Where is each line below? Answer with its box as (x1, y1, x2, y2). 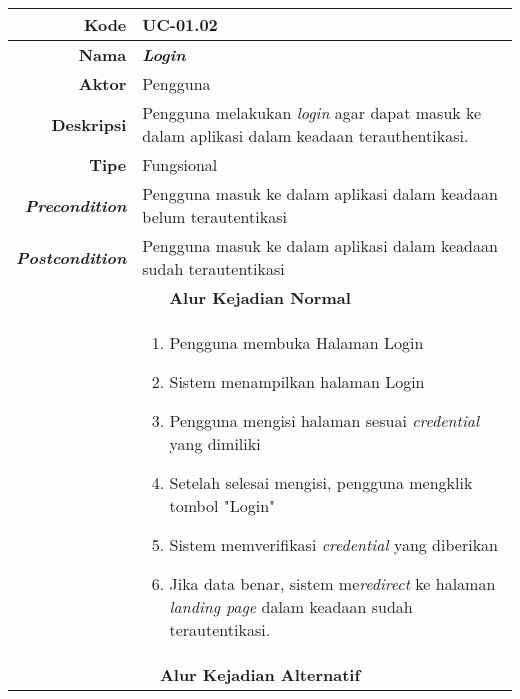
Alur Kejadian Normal (169, 286, 351, 309)
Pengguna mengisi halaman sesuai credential (169, 409, 480, 432)
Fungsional (142, 153, 218, 176)
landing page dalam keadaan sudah (169, 595, 413, 618)
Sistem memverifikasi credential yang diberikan (169, 533, 498, 556)
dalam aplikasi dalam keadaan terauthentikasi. (142, 124, 469, 147)
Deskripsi (51, 112, 127, 136)
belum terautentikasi (142, 205, 287, 228)
